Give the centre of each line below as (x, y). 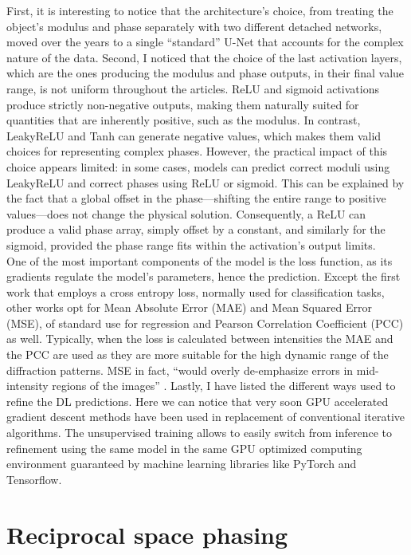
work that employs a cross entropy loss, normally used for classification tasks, (196, 291)
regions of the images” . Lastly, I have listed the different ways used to (224, 386)
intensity (27, 386)
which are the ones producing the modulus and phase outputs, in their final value (205, 73)
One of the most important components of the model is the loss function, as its (200, 260)
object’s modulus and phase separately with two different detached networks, (194, 26)
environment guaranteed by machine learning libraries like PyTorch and (182, 464)
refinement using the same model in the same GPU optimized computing (184, 448)
